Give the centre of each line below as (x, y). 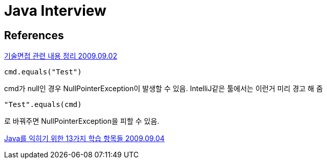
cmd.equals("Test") (43, 72)
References (34, 35)
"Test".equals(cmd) (43, 105)
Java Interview (55, 11)
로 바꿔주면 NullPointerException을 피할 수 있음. (82, 121)
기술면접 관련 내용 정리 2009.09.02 (61, 56)
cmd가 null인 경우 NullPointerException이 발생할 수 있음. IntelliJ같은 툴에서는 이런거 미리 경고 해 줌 (163, 89)
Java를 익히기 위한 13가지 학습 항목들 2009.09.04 (84, 139)
